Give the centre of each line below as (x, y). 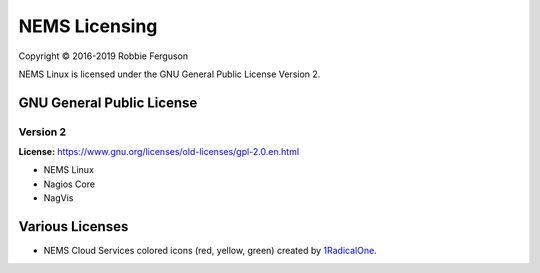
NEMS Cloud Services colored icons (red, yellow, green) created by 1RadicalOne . (210, 251)
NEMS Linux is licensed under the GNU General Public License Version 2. (169, 74)
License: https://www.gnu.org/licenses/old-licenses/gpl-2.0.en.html (159, 152)
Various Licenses (73, 226)
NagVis (58, 198)
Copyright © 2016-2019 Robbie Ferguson (103, 56)
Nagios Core (69, 184)
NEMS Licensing (88, 26)
